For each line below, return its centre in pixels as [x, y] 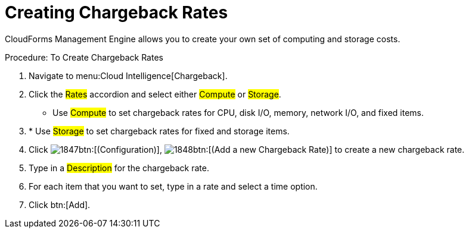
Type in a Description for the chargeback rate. [119, 168]
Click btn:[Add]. [60, 204]
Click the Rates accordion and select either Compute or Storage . [155, 94]
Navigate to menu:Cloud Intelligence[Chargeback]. [128, 75]
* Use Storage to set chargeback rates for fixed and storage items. [159, 131]
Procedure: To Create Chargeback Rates [84, 57]
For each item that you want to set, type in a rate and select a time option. [173, 186]
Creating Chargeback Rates [117, 12]
